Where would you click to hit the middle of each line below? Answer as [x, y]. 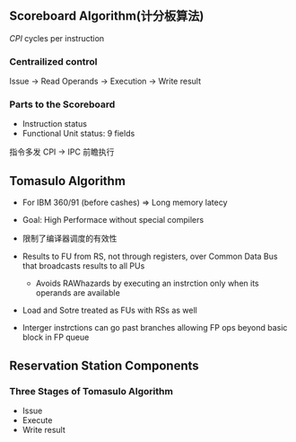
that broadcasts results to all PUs [83, 266]
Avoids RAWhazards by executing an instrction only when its [147, 283]
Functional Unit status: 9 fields [78, 134]
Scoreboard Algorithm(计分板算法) [107, 16]
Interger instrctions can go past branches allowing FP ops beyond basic [155, 328]
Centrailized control [53, 61]
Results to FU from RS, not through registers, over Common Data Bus [150, 256]
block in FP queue [56, 337]
